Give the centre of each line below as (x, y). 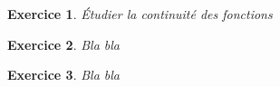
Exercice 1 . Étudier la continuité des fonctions (140, 14)
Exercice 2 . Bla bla (64, 44)
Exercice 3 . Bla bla (64, 75)
